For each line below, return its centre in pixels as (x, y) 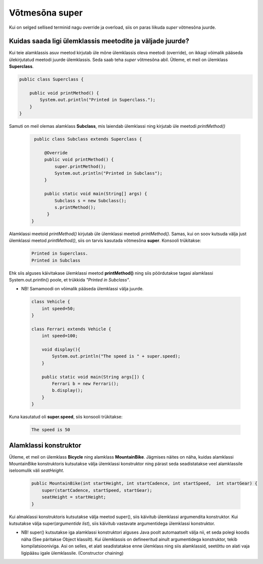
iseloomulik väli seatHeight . (37, 470)
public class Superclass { (51, 80)
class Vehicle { (51, 302)
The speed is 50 (51, 430)
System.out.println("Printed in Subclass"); (108, 173)
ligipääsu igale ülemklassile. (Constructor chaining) (72, 553)
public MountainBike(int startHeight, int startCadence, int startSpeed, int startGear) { (144, 483)
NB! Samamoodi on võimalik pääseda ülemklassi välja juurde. (82, 289)
